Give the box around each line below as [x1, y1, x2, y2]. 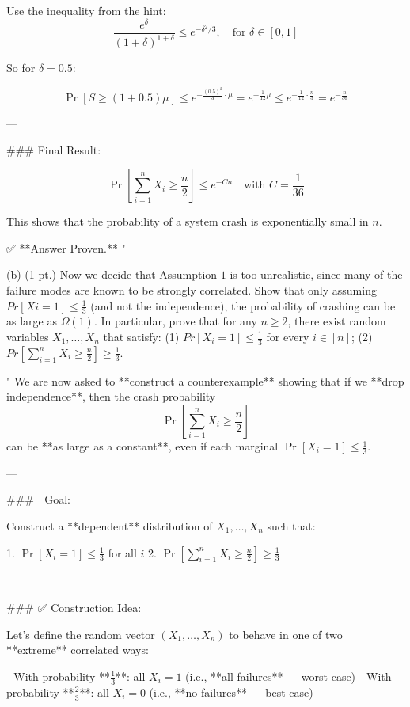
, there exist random [287, 313, 386, 329]
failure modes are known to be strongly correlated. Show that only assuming [6, 281, 377, 298]
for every [266, 329, 309, 344]
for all [108, 544, 137, 561]
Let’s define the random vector [6, 625, 155, 642]
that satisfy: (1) [103, 329, 180, 344]
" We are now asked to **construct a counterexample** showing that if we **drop [6, 372, 404, 389]
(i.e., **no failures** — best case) [149, 683, 313, 700]
